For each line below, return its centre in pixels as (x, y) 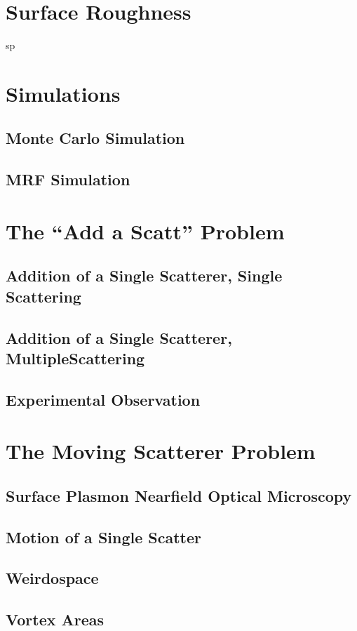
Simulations (63, 93)
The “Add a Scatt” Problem (145, 231)
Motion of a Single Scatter (104, 537)
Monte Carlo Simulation (95, 138)
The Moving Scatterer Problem (161, 451)
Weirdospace (52, 578)
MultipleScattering (75, 358)
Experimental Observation (103, 399)
